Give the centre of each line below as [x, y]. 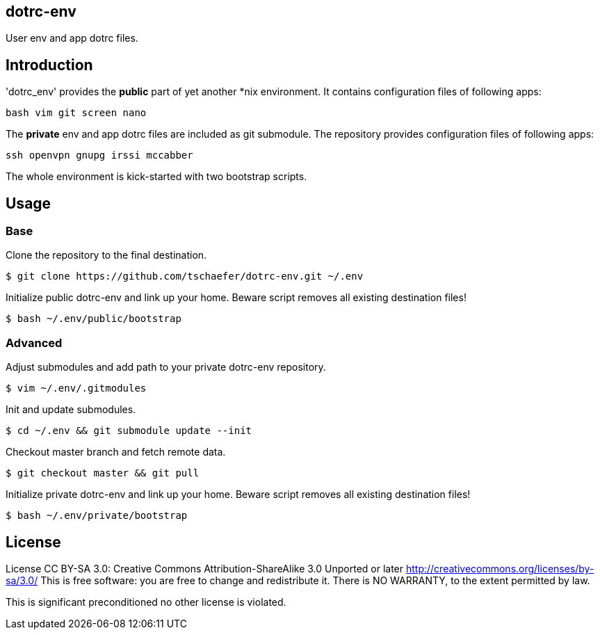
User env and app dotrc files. [72, 38]
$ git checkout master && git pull [103, 473]
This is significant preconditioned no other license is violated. [146, 602]
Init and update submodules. [71, 410]
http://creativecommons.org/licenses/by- [500, 569]
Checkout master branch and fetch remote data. [116, 452]
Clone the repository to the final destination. [106, 255]
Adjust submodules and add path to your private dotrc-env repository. [166, 367]
